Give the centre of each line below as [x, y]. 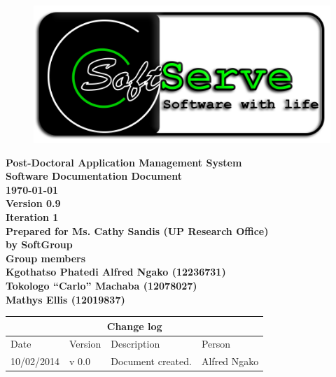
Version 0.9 [33, 203]
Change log [134, 326]
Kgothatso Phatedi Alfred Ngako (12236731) [116, 272]
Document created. [151, 361]
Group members [46, 258]
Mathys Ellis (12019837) [65, 299]
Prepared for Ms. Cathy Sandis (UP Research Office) [137, 230]
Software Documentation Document [94, 176]
